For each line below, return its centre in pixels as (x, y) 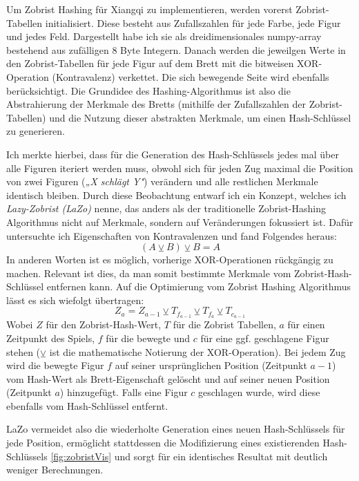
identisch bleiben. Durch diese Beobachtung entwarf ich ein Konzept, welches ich (176, 195)
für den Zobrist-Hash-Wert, (104, 324)
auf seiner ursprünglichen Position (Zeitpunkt (211, 365)
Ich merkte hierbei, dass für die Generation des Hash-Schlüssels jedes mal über (173, 154)
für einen (306, 324)
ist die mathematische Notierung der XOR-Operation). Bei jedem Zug (197, 351)
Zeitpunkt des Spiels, (51, 338)
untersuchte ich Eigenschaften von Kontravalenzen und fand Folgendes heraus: (172, 235)
